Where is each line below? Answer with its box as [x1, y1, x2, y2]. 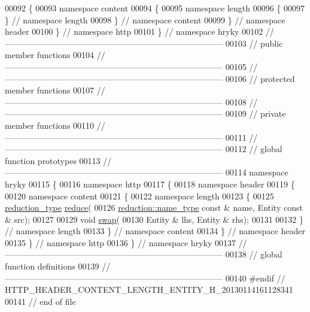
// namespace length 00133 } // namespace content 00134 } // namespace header [5, 225, 305, 237]
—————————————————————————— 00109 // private [5, 107, 286, 120]
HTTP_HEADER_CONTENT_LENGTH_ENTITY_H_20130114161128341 [5, 283, 293, 296]
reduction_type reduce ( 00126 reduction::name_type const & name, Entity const [5, 201, 303, 214]
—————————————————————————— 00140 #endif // [5, 271, 285, 284]
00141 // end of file [5, 295, 76, 307]
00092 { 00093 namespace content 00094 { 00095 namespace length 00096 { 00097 [5, 2, 305, 14]
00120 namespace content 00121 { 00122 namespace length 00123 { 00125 [5, 189, 274, 202]
